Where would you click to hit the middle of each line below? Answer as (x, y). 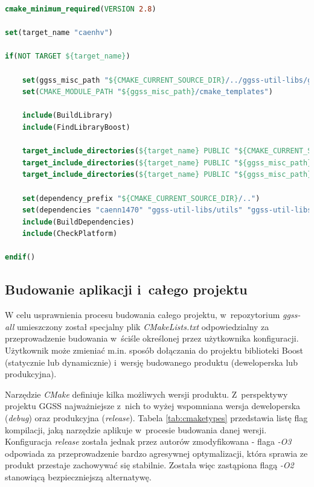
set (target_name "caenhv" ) (59, 33)
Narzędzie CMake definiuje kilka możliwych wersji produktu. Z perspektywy (146, 394)
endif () (20, 257)
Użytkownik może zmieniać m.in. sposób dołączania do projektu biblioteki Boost (154, 350)
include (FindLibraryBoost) (76, 127)
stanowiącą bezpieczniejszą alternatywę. (78, 476)
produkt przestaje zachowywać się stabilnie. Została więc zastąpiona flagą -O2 (149, 465)
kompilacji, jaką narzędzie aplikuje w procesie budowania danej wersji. (136, 429)
